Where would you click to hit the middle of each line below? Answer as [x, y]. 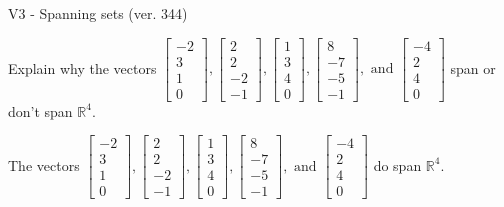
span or [473, 67]
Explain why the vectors [82, 67]
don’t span [40, 110]
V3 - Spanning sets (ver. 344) [98, 13]
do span [397, 164]
